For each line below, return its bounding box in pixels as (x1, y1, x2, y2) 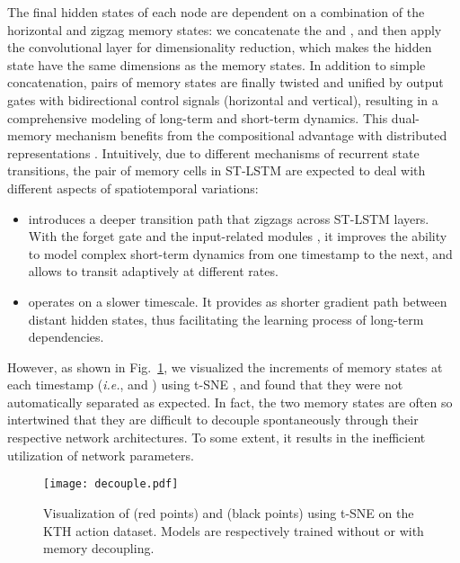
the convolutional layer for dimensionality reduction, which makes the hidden (7, 38, 432, 57)
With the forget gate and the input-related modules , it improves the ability (28, 227, 447, 246)
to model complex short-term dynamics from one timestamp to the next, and (28, 244, 453, 263)
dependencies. (28, 327, 104, 346)
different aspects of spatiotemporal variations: (7, 178, 259, 197)
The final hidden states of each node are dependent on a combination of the (7, 3, 425, 21)
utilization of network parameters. (7, 445, 194, 464)
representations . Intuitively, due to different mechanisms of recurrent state (7, 143, 420, 162)
